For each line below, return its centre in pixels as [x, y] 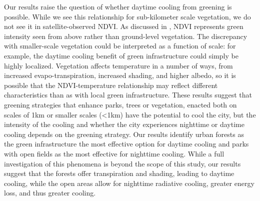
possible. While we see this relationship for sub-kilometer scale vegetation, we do [127, 16]
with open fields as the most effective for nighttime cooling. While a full [114, 153]
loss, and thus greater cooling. [50, 193]
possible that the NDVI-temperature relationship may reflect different [111, 85]
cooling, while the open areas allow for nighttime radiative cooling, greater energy [129, 183]
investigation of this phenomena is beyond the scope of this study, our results [122, 163]
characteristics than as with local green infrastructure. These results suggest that [128, 95]
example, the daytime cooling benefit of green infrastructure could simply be [121, 55]
